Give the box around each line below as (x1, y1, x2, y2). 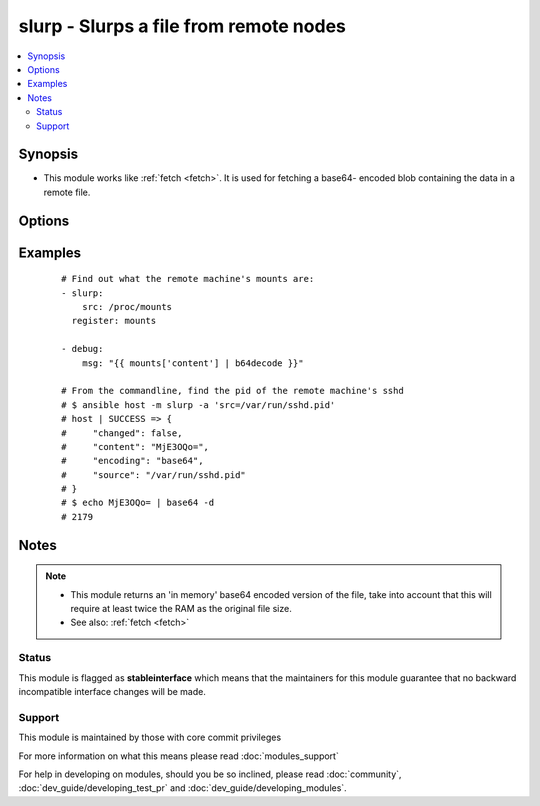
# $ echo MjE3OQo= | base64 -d (61, 497, 215, 509)
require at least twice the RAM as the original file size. (70, 603, 292, 615)
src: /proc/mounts (81, 301, 173, 312)
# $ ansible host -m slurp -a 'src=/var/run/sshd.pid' (61, 399, 336, 410)
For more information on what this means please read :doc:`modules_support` (18, 750, 339, 762)
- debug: (61, 343, 104, 355)
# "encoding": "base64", (61, 455, 204, 467)
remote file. (43, 186, 91, 198)
